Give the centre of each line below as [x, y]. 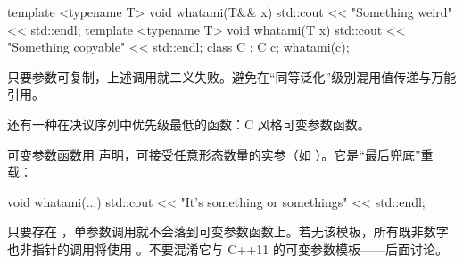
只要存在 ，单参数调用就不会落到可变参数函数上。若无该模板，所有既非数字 [228, 231]
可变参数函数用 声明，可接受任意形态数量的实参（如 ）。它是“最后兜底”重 [220, 154]
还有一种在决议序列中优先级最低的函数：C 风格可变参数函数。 [189, 124]
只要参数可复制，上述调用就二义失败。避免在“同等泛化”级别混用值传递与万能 [232, 76]
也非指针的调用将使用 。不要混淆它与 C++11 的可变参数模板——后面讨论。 [227, 248]
